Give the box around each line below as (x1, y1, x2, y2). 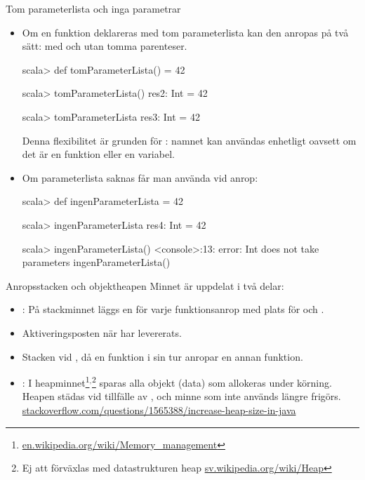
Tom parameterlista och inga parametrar (6, 1, 181, 15)
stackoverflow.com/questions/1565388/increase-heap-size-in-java (22, 402, 296, 417)
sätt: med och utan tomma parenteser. (22, 39, 187, 53)
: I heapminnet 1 (22, 373, 90, 389)
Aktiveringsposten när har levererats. (22, 325, 182, 340)
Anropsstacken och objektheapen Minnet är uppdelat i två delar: (6, 278, 284, 293)
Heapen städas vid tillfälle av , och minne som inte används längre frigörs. (22, 389, 341, 404)
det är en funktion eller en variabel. (22, 147, 175, 161)
